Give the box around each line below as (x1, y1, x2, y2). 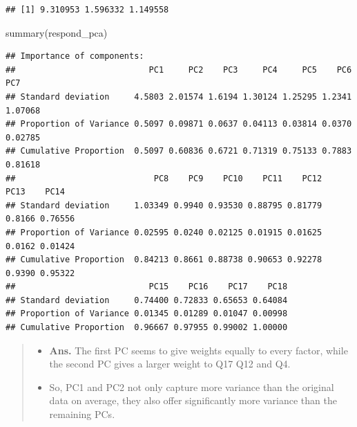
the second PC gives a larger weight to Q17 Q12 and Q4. (49, 356, 291, 371)
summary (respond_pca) (6, 25, 108, 39)
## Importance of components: (6, 51, 144, 62)
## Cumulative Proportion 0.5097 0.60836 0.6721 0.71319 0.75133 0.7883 (6, 146, 352, 156)
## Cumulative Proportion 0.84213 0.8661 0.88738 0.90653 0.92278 (6, 255, 322, 265)
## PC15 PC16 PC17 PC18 (6, 282, 288, 292)
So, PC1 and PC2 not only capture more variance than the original (49, 379, 334, 394)
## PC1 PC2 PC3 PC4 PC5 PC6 (6, 64, 352, 75)
